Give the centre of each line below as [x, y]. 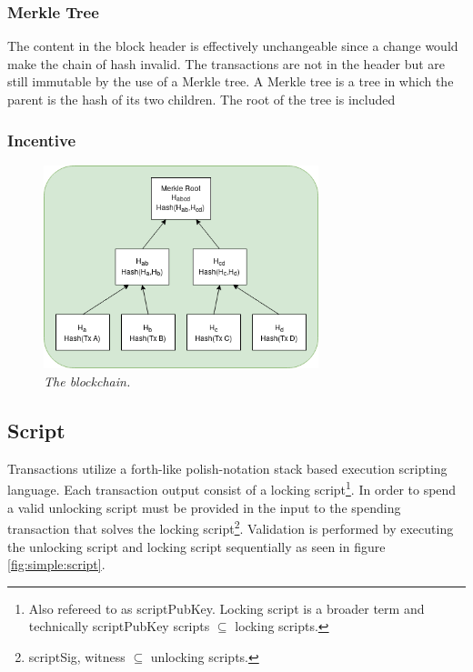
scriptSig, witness [77, 656]
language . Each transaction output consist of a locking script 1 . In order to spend [232, 488]
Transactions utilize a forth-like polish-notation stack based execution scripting [227, 468]
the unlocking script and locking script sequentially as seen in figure [196, 546]
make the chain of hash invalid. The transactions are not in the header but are [226, 63]
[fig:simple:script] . [56, 564]
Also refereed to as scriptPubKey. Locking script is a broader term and [226, 608]
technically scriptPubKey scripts [119, 626]
